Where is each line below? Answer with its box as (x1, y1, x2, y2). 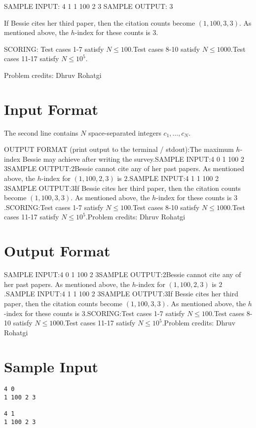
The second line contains (4, 127, 78, 138)
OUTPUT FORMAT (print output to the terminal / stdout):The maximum (4, 144, 234, 154)
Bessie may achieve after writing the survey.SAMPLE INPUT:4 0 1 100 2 (22, 153, 245, 164)
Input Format (4, 99, 99, 119)
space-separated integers (88, 127, 161, 138)
